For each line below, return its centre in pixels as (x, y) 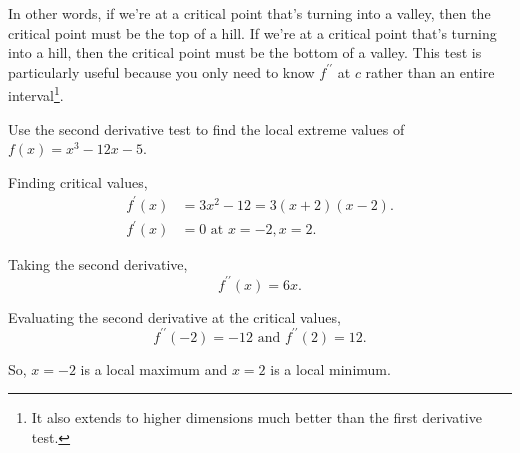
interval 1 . (36, 94)
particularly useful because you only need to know (161, 71)
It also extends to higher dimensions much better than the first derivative (256, 417)
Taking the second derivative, (98, 264)
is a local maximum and (154, 368)
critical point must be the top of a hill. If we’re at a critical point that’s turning (252, 32)
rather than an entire (430, 71)
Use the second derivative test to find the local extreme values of (206, 128)
